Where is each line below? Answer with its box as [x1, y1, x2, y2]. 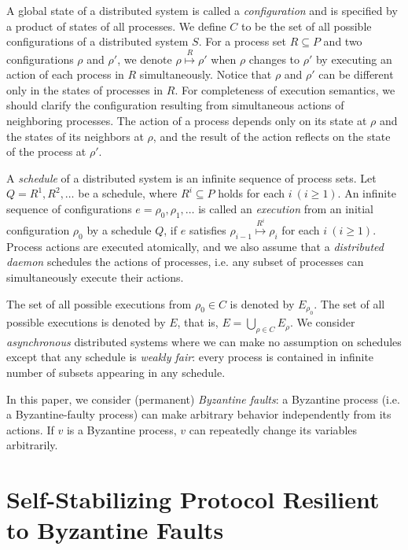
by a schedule [86, 222, 152, 238]
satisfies [189, 222, 226, 238]
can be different [318, 66, 394, 83]
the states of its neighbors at [6, 127, 144, 144]
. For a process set [198, 33, 286, 50]
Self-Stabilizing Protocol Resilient [6, 483, 380, 515]
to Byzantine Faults [6, 514, 224, 546]
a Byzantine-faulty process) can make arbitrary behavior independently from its [6, 406, 391, 423]
